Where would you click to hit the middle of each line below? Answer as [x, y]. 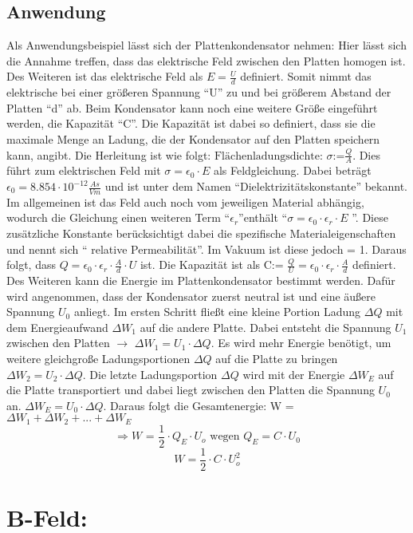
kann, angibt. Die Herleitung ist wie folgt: [109, 154]
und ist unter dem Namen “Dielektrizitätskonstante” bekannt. [256, 186]
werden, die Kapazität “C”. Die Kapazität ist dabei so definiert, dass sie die [191, 123]
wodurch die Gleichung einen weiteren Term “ [118, 217]
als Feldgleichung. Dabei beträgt [292, 170]
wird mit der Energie [294, 374]
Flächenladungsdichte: [268, 156]
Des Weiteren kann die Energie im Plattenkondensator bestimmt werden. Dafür [201, 280]
